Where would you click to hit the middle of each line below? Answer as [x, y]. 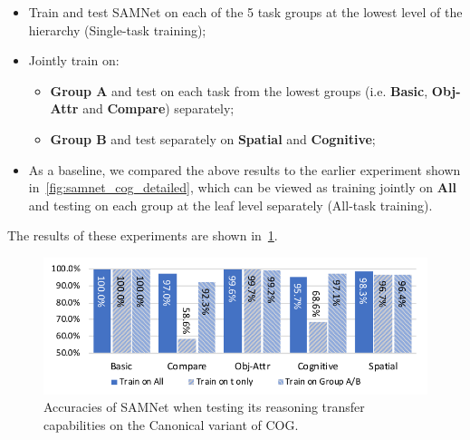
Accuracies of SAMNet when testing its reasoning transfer [204, 407]
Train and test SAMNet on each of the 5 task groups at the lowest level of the [245, 12]
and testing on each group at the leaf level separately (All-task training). [230, 205]
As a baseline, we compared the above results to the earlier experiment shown [245, 169]
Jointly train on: [74, 60]
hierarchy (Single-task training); [117, 29]
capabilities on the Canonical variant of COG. [171, 425]
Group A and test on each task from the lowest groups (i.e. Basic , [239, 90]
